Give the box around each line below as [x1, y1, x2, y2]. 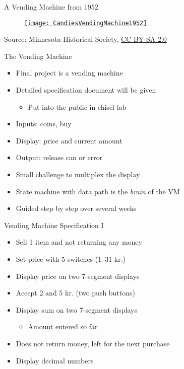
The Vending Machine [4, 50, 72, 61]
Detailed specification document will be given [16, 85, 156, 95]
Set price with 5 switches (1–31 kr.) [16, 253, 126, 264]
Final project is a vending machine [16, 67, 123, 78]
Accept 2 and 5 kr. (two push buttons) [16, 287, 136, 298]
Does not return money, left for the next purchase [16, 338, 170, 348]
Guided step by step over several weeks [16, 203, 137, 213]
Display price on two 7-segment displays [16, 270, 140, 281]
